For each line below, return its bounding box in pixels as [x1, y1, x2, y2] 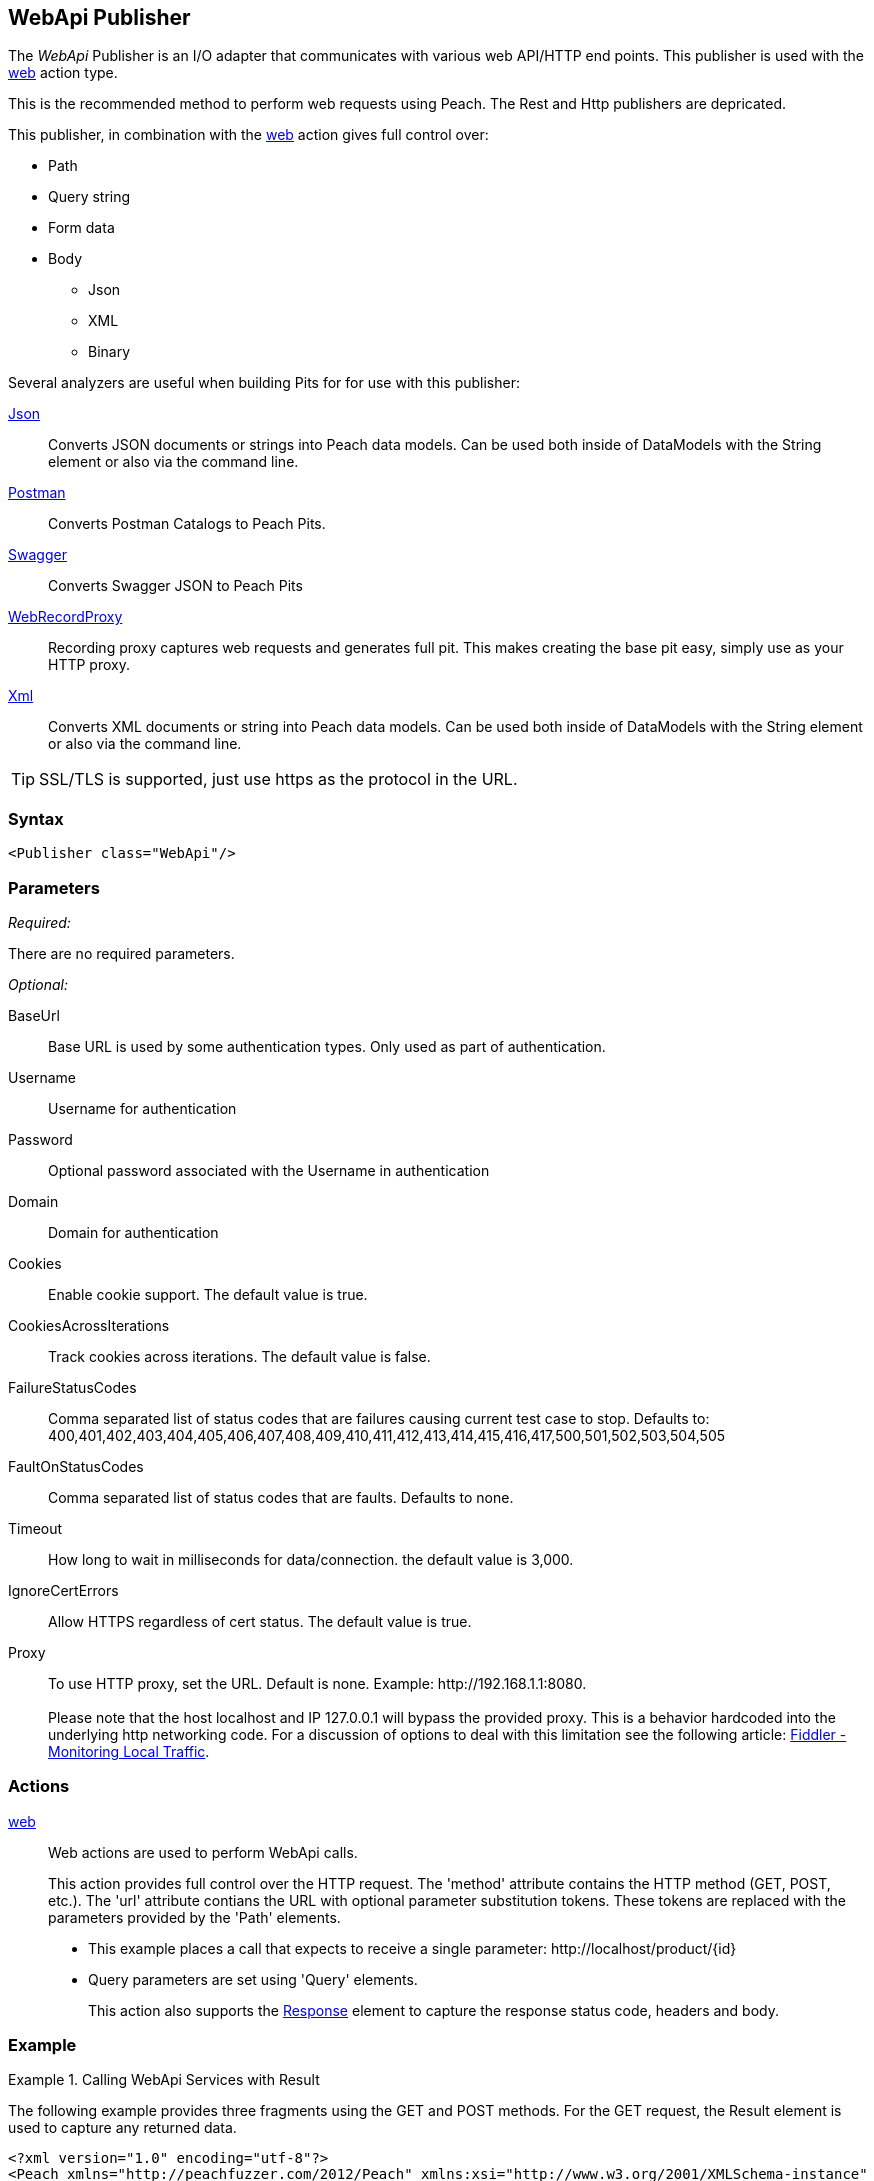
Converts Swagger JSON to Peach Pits [48, 577, 303, 595]
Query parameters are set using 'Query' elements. [88, 1970, 418, 1988]
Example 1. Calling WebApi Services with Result [8, 2071, 320, 2089]
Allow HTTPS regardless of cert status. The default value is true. [48, 1612, 472, 1630]
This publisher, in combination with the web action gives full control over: [8, 126, 489, 144]
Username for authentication [48, 1099, 237, 1117]
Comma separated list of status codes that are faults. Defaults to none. [48, 1488, 514, 1506]
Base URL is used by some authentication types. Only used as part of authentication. [48, 1037, 606, 1055]
